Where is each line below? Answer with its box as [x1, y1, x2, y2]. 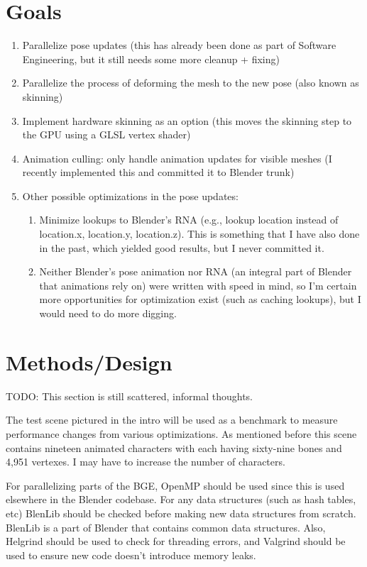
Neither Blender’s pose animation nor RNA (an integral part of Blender [39, 264, 352, 279]
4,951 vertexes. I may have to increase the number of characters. [6, 454, 285, 469]
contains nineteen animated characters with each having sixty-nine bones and [6, 440, 342, 455]
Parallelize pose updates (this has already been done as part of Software [22, 38, 336, 53]
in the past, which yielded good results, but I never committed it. [39, 240, 324, 255]
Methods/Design [6, 347, 172, 376]
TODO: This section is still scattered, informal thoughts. [6, 388, 253, 403]
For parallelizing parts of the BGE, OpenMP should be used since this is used [6, 478, 345, 492]
